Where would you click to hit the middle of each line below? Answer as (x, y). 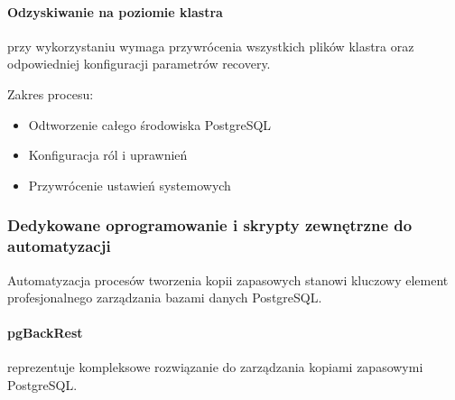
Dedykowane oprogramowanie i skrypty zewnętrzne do (210, 225)
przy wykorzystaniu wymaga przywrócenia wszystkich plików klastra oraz (211, 46)
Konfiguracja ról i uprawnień (108, 155)
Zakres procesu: (51, 93)
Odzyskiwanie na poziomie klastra (115, 11)
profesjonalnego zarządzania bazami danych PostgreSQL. (165, 298)
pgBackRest (45, 333)
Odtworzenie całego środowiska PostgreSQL (150, 124)
